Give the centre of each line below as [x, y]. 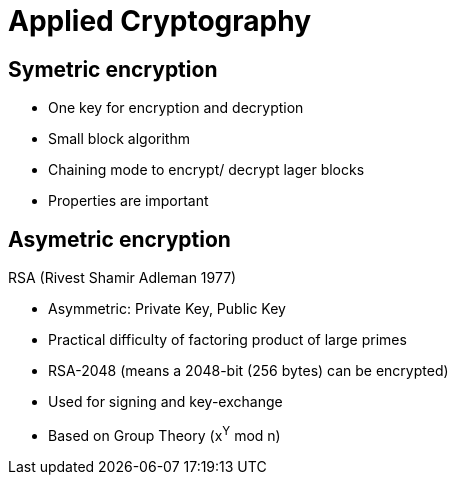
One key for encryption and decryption [176, 108]
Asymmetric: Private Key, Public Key [167, 309]
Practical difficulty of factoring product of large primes [227, 340]
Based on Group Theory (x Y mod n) [164, 434]
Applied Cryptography [159, 21]
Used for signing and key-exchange [165, 402]
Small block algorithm [119, 139]
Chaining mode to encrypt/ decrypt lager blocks [206, 170]
